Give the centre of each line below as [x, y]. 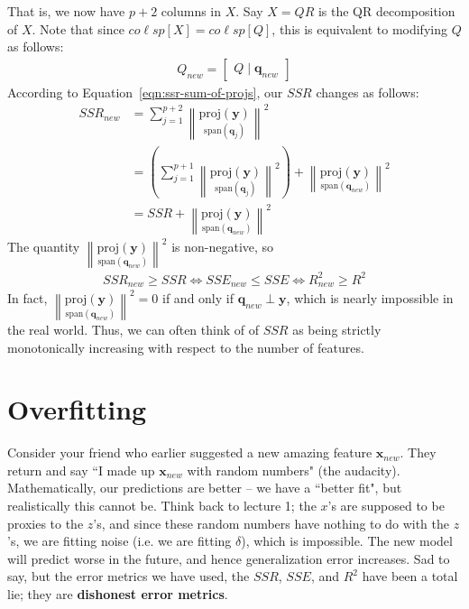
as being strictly [337, 329]
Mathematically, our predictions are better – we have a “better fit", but [205, 488]
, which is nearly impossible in [370, 298]
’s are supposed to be [386, 506]
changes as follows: [368, 92]
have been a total [410, 576]
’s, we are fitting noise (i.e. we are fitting [120, 541]
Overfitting [77, 409]
